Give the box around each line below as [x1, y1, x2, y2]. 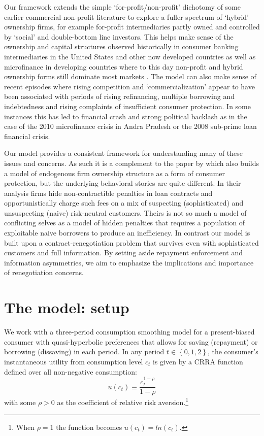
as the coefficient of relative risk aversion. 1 [57, 395, 189, 408]
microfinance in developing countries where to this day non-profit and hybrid [4, 61, 243, 72]
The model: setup [4, 297, 129, 318]
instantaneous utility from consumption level [4, 356, 143, 366]
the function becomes [56, 421, 122, 432]
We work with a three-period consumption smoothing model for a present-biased [4, 326, 255, 337]
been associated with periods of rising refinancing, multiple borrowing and [4, 91, 235, 102]
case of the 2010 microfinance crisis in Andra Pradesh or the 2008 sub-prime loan [4, 121, 257, 131]
